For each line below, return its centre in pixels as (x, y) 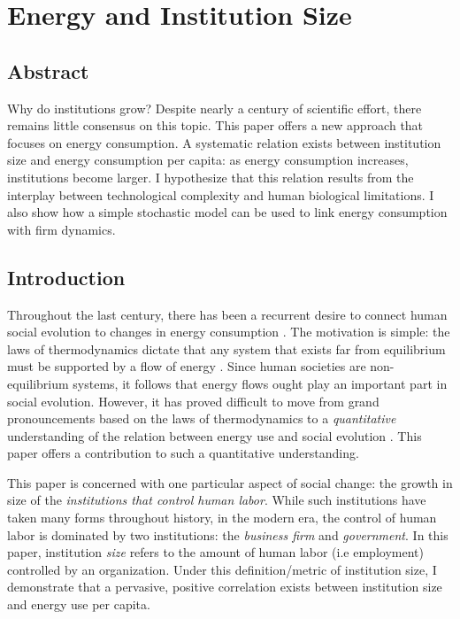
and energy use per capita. (79, 604)
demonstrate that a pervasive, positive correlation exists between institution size (225, 587)
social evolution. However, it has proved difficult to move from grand (193, 401)
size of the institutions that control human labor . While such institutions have (217, 500)
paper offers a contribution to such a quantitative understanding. (183, 453)
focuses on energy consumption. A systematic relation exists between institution (224, 142)
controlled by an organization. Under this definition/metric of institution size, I (222, 569)
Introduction (66, 277)
